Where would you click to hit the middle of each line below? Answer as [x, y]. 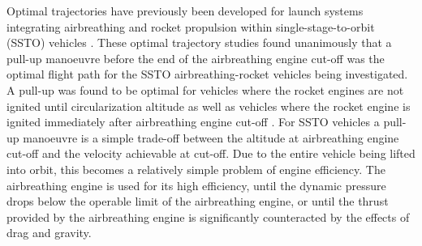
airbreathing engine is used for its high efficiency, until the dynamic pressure [196, 185]
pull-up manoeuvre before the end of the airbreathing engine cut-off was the [196, 58]
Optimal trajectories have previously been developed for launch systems [185, 11]
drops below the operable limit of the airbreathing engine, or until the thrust [198, 201]
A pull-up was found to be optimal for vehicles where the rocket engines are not [205, 89]
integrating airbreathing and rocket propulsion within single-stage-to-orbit [191, 26]
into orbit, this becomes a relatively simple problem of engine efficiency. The [196, 169]
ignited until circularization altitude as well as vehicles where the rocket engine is [209, 106]
